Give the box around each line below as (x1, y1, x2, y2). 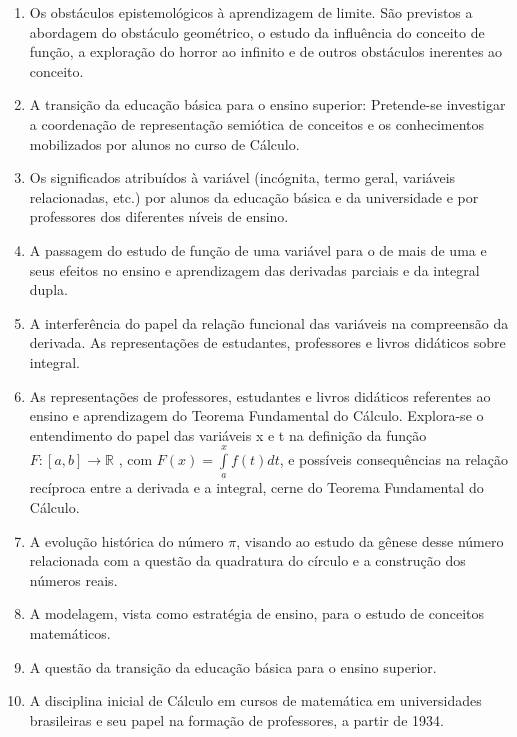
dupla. (29, 279, 68, 300)
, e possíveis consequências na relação (279, 449, 508, 470)
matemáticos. (29, 623, 111, 644)
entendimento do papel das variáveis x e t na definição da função (29, 424, 427, 445)
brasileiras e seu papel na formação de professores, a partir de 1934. (29, 709, 444, 730)
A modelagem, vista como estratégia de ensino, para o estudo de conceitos (29, 603, 485, 624)
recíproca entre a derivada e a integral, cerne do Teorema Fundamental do (29, 477, 484, 498)
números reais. (29, 569, 118, 590)
